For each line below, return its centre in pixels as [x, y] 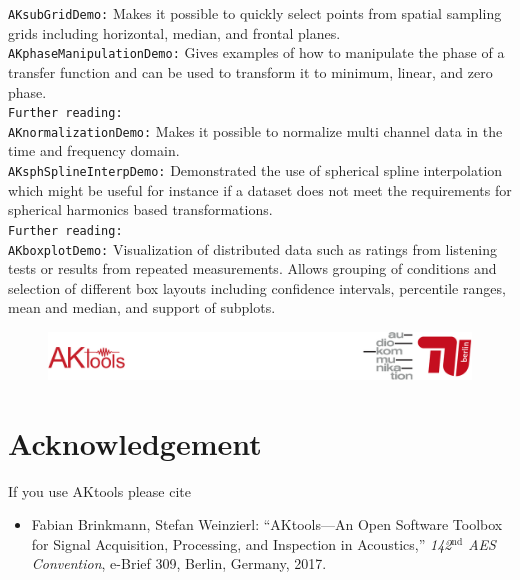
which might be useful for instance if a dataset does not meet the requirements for [260, 189]
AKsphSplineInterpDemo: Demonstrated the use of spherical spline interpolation [255, 170]
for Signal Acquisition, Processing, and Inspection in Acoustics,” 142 [241, 543]
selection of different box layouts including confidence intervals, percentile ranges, [257, 287]
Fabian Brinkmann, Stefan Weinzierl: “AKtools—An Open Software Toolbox [267, 524]
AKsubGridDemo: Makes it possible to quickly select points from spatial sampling [255, 13]
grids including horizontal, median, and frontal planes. [174, 32]
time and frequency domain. [94, 150]
